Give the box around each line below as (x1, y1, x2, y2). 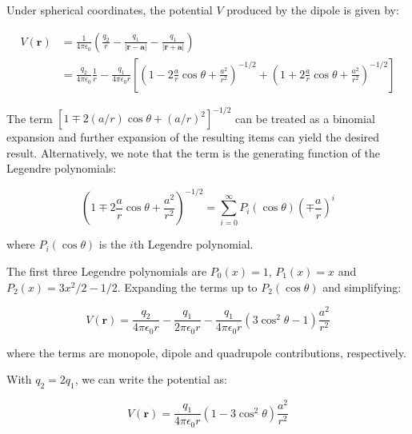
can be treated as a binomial (235, 109, 375, 126)
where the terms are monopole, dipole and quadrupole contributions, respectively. (6, 344, 406, 360)
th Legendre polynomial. (133, 236, 254, 253)
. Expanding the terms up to (117, 278, 258, 295)
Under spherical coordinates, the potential (6, 2, 213, 18)
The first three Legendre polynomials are (6, 263, 207, 280)
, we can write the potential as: (74, 371, 227, 388)
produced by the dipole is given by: (226, 2, 399, 18)
